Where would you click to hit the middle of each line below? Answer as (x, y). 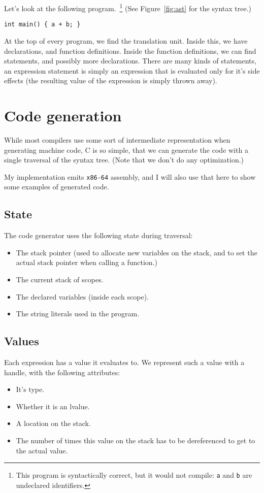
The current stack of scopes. (60, 280)
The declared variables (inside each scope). (82, 296)
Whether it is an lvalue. (53, 406)
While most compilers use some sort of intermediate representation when (117, 140)
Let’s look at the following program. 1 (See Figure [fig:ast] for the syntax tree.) (128, 7)
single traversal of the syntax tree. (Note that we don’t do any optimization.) (124, 160)
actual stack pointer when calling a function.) (87, 262)
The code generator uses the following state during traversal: (98, 235)
